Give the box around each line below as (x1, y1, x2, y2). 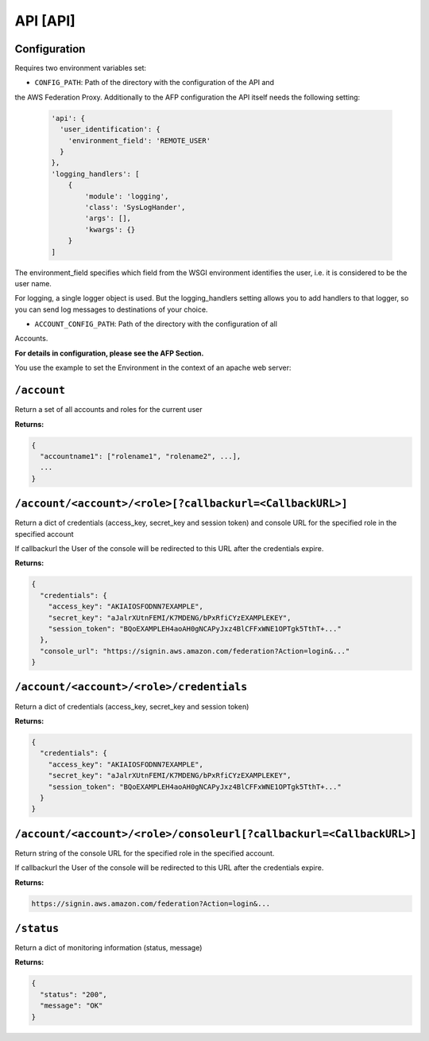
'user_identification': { (60, 125, 160, 134)
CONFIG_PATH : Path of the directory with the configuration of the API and (34, 78, 274, 87)
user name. (14, 278, 52, 288)
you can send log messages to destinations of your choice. (14, 305, 208, 314)
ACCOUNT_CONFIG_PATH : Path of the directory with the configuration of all (34, 319, 278, 329)
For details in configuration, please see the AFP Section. (14, 348, 204, 358)
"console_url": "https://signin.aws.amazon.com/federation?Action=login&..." (40, 647, 350, 655)
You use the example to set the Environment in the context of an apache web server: (14, 363, 292, 373)
